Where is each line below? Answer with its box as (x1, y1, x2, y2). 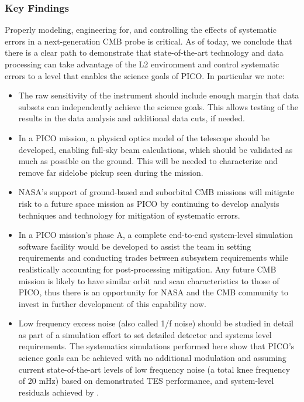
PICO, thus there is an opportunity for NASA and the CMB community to (18, 286, 288, 298)
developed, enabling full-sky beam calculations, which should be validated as (18, 143, 293, 155)
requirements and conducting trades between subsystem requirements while (18, 251, 288, 264)
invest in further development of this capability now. (18, 297, 206, 309)
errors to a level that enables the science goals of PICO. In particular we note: (5, 69, 285, 81)
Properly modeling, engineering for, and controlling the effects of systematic (5, 23, 277, 36)
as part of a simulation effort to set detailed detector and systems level (18, 328, 272, 340)
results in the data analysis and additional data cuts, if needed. (18, 112, 245, 124)
